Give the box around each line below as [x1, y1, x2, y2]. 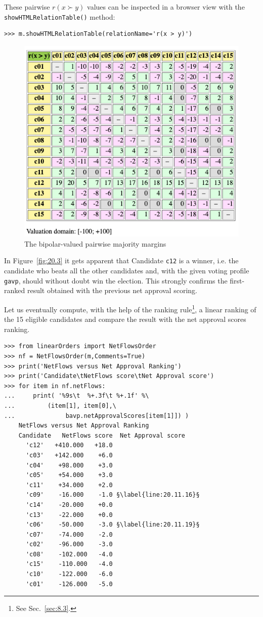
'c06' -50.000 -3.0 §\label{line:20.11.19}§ [25, 521, 200, 529]
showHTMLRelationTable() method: [4, 11, 115, 22]
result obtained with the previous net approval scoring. [27, 285, 197, 296]
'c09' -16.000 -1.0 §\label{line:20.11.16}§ [25, 491, 200, 499]
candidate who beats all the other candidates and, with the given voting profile [4, 265, 249, 276]
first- [230, 275, 245, 286]
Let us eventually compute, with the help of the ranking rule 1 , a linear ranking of [4, 302, 256, 314]
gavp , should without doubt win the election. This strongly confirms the [4, 275, 228, 286]
